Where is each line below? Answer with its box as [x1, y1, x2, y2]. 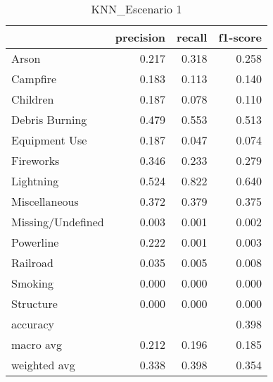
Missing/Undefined [11, 214, 104, 230]
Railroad [11, 254, 53, 271]
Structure [11, 295, 58, 312]
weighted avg [11, 357, 75, 373]
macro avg [11, 336, 63, 352]
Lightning [11, 173, 59, 189]
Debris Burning [11, 111, 87, 128]
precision [115, 29, 166, 45]
